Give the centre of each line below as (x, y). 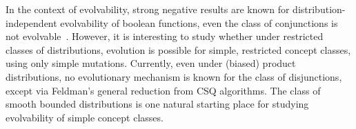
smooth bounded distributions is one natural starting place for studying (157, 104)
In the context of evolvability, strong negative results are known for (148, 9)
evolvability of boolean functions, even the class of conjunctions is (199, 22)
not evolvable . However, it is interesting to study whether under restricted (165, 36)
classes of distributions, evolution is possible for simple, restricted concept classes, (178, 49)
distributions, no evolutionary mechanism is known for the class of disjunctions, (174, 76)
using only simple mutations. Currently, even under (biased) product (151, 63)
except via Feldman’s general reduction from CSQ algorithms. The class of (163, 90)
